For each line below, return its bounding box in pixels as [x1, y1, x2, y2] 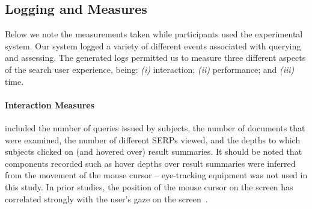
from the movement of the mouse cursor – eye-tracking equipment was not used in [5, 169, 308, 181]
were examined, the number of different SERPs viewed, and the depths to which [5, 133, 301, 146]
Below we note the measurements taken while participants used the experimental [5, 28, 303, 40]
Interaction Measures [5, 98, 95, 111]
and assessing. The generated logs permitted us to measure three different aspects [5, 51, 306, 64]
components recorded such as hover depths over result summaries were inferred [5, 157, 296, 169]
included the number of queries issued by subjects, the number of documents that [5, 121, 305, 134]
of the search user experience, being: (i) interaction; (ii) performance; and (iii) [5, 63, 295, 75]
